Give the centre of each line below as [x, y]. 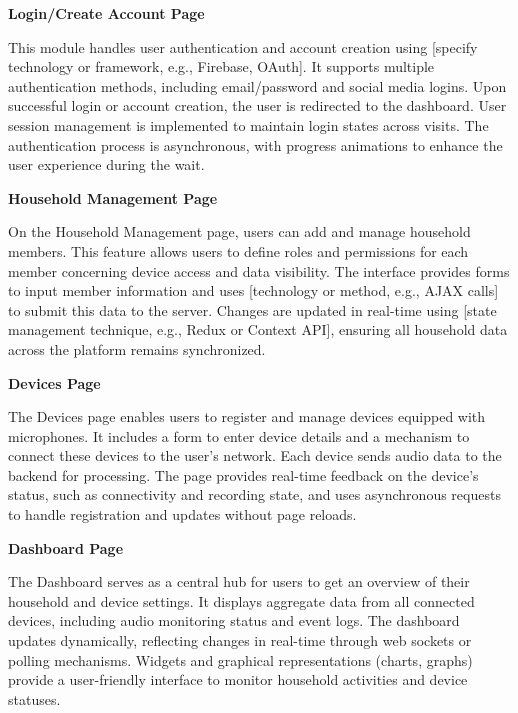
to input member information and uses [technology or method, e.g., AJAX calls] [253, 290]
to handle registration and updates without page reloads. [182, 514]
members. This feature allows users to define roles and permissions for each [238, 250]
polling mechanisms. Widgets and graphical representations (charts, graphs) [240, 659]
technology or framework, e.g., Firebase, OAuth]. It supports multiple [221, 66]
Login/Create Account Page [106, 13]
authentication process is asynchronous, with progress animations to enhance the [255, 144]
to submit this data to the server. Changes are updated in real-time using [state [252, 309]
